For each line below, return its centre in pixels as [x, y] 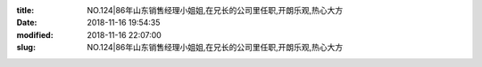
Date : [27, 23]
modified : [35, 34]
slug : [26, 48]
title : [25, 10]
